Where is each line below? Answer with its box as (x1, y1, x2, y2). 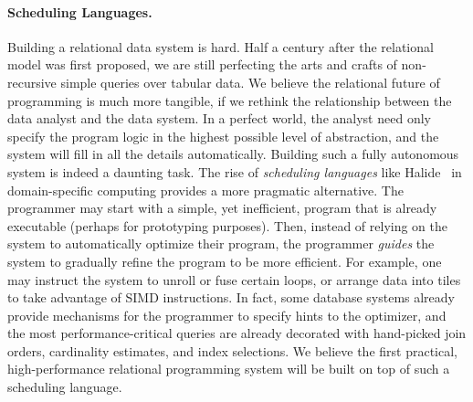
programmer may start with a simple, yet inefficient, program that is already (7, 198, 437, 217)
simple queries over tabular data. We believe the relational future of (60, 72, 440, 91)
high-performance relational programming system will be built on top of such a (7, 359, 450, 378)
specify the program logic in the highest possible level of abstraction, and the (7, 126, 439, 145)
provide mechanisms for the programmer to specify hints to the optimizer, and (7, 305, 447, 324)
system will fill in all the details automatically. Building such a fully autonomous (7, 144, 459, 164)
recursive (7, 72, 57, 91)
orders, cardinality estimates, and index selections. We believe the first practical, (7, 341, 457, 360)
